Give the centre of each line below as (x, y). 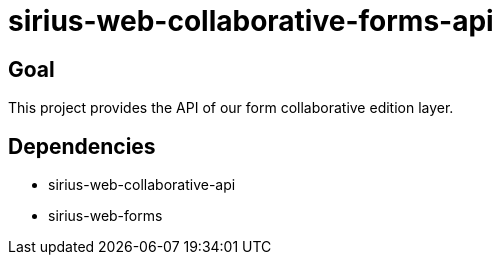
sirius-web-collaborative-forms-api (251, 21)
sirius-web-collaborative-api (142, 185)
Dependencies (82, 146)
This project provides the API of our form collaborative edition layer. (231, 108)
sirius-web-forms (105, 216)
